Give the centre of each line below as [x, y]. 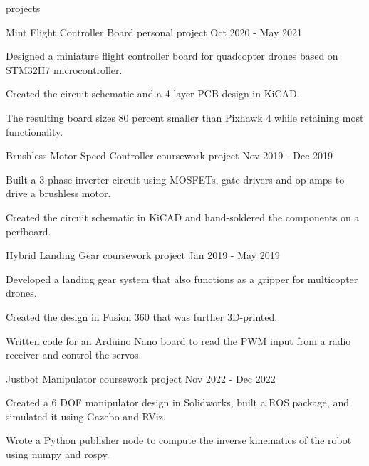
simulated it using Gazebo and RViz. [86, 416]
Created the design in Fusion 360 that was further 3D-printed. [142, 316]
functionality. [35, 131]
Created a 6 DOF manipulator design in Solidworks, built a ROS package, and [177, 402]
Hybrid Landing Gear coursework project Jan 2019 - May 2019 [143, 255]
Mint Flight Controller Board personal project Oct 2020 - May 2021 [154, 32]
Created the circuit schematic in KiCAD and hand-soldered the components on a [183, 217]
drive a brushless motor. [58, 193]
